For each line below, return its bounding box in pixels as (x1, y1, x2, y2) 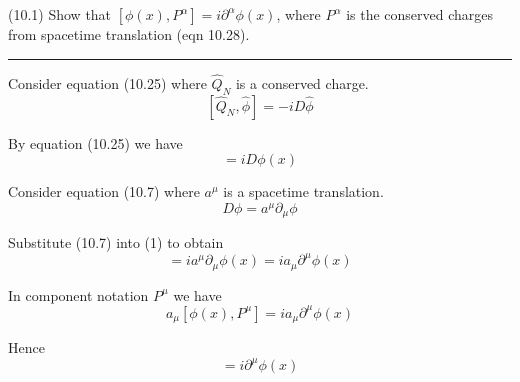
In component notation (8, 284, 149, 305)
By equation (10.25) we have (8, 132, 183, 153)
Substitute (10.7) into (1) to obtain (8, 232, 224, 253)
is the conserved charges (346, 4, 494, 24)
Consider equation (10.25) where (8, 72, 207, 93)
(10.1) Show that (8, 4, 112, 24)
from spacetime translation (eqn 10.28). (8, 24, 250, 44)
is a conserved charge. (235, 72, 369, 93)
